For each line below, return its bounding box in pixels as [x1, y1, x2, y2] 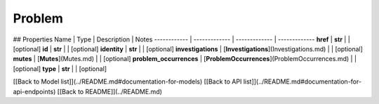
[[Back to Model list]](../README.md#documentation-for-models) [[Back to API [13, 77, 242, 86]
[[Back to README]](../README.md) [57, 87, 163, 96]
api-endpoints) [13, 87, 56, 96]
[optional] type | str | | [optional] [13, 64, 107, 73]
